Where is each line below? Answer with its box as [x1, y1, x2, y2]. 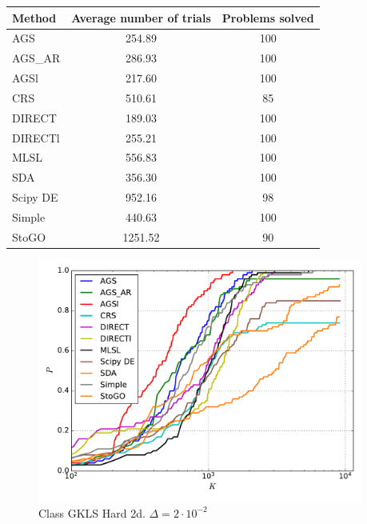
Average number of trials [71, 9, 211, 26]
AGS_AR [12, 50, 61, 66]
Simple [12, 208, 46, 225]
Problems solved [221, 9, 314, 26]
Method [12, 9, 57, 26]
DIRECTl [12, 129, 60, 146]
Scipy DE [12, 189, 58, 206]
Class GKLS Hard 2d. [38, 504, 146, 521]
